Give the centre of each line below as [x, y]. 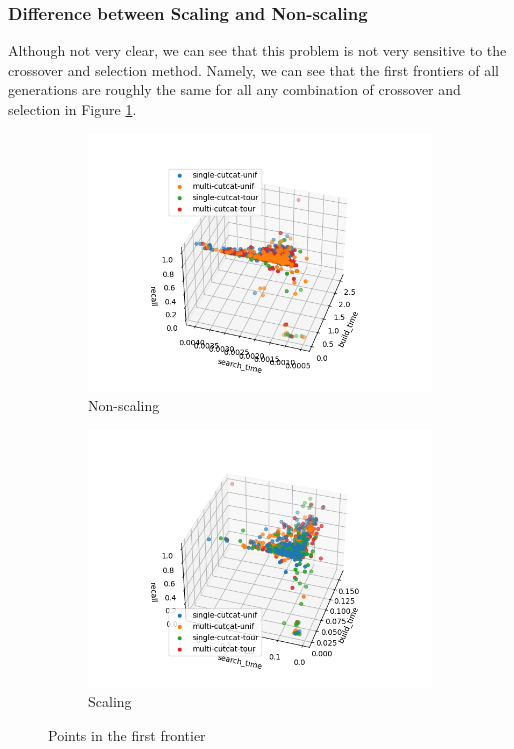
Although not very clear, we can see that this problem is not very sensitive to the [257, 50]
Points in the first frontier [127, 734]
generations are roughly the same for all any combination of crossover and [234, 89]
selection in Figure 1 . [72, 109]
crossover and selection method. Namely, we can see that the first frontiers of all [253, 69]
